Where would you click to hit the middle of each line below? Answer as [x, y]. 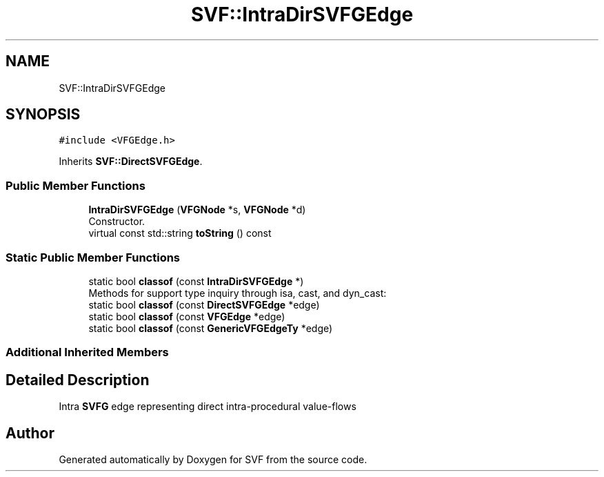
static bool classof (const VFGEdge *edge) [187, 316]
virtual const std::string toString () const [180, 233]
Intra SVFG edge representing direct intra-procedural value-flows [208, 407]
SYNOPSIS [43, 115]
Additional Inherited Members [87, 352]
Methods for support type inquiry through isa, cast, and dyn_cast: [238, 293]
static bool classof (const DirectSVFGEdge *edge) [204, 304]
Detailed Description [78, 380]
